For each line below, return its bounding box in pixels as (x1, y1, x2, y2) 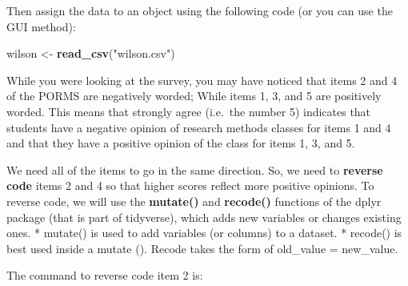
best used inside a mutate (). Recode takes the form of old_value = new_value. (6, 240, 398, 256)
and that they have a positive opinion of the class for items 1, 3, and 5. (6, 135, 355, 151)
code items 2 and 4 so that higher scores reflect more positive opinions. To (6, 177, 374, 194)
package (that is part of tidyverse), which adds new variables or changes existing (6, 208, 402, 225)
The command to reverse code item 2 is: (6, 267, 203, 284)
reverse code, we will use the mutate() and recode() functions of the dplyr (6, 192, 382, 209)
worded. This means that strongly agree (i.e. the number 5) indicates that (6, 103, 371, 119)
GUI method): (6, 18, 76, 34)
